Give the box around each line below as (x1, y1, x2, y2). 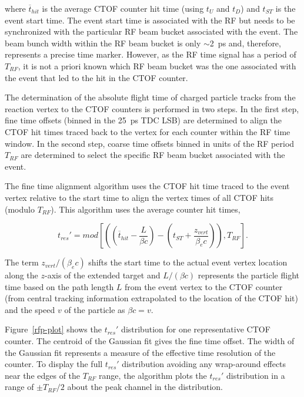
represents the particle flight (198, 269, 299, 281)
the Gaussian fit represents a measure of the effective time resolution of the (5, 346, 276, 358)
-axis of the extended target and (44, 269, 161, 281)
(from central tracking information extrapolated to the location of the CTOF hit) (5, 292, 298, 304)
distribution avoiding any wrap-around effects (122, 358, 286, 370)
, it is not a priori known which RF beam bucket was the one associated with (18, 59, 296, 72)
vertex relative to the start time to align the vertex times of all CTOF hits (5, 191, 274, 203)
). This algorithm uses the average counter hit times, (51, 203, 240, 215)
